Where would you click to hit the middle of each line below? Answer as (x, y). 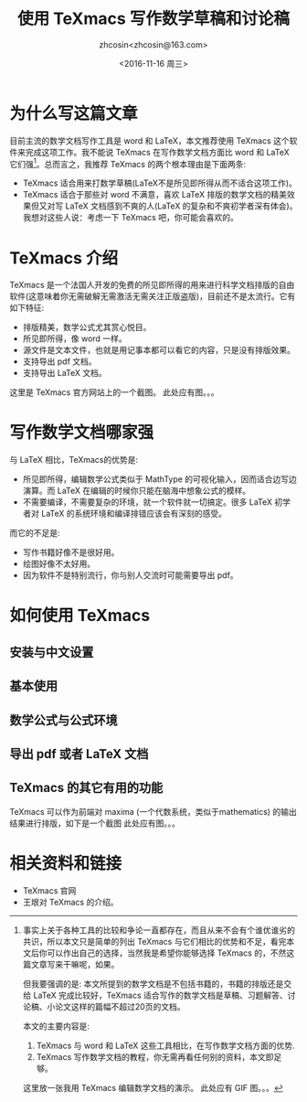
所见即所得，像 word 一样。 (74, 338)
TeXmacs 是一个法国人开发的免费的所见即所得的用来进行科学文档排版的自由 (152, 285)
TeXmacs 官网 (49, 890)
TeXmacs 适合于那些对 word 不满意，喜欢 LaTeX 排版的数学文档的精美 (155, 195)
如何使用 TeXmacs (80, 616)
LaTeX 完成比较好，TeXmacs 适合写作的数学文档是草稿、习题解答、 (160, 995)
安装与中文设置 (52, 652)
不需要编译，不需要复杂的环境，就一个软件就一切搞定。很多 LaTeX (147, 502)
